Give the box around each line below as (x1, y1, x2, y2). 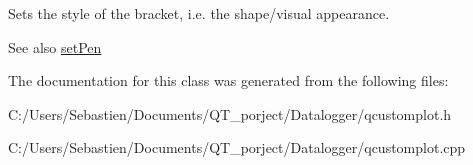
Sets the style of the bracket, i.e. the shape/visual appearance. (8, 3, 390, 23)
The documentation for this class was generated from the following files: (8, 70, 449, 91)
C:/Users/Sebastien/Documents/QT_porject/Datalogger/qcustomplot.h (8, 103, 452, 124)
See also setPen (8, 36, 102, 57)
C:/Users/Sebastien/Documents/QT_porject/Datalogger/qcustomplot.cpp (8, 137, 466, 158)
